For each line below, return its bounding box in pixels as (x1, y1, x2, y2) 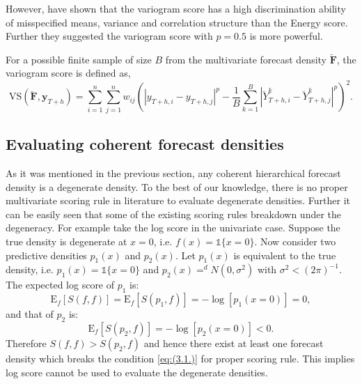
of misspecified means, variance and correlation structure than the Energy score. (6, 15, 348, 29)
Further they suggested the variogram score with (6, 29, 213, 43)
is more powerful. (249, 29, 323, 43)
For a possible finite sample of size (6, 52, 152, 66)
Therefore (6, 335, 47, 350)
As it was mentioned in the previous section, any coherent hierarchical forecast (6, 166, 341, 180)
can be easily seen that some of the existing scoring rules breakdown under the (6, 206, 342, 221)
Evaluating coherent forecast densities (6, 133, 284, 155)
